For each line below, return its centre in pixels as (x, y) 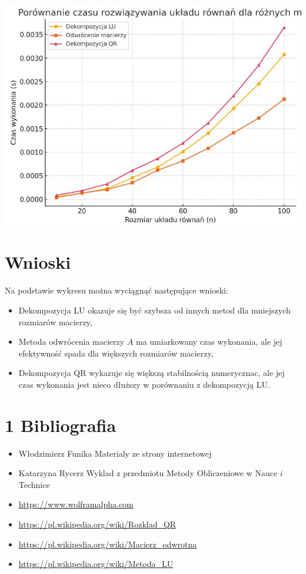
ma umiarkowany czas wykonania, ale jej (209, 342)
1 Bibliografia (61, 425)
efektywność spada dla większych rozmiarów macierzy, (116, 353)
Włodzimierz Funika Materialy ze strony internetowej (115, 453)
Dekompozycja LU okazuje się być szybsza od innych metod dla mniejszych (154, 310)
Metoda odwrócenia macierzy (71, 342)
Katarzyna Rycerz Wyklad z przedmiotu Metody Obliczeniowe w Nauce (148, 473)
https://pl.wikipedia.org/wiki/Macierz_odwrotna (108, 544)
